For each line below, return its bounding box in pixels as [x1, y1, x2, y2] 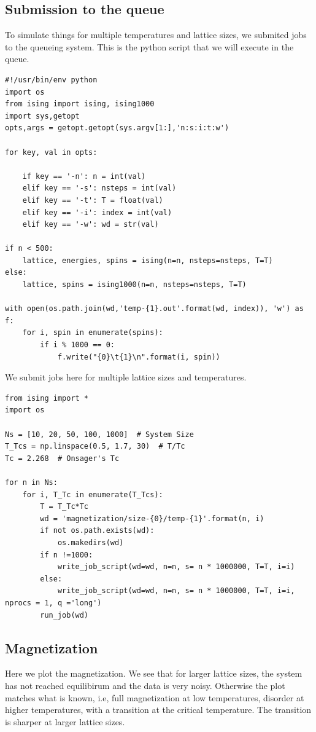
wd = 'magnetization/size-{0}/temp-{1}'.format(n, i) [40, 514, 264, 523]
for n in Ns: [5, 478, 58, 487]
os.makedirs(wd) [57, 538, 124, 547]
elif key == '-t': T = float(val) [22, 195, 163, 205]
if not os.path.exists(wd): [40, 526, 155, 535]
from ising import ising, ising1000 [5, 100, 155, 109]
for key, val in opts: [5, 148, 98, 157]
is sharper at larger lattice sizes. [5, 715, 125, 728]
